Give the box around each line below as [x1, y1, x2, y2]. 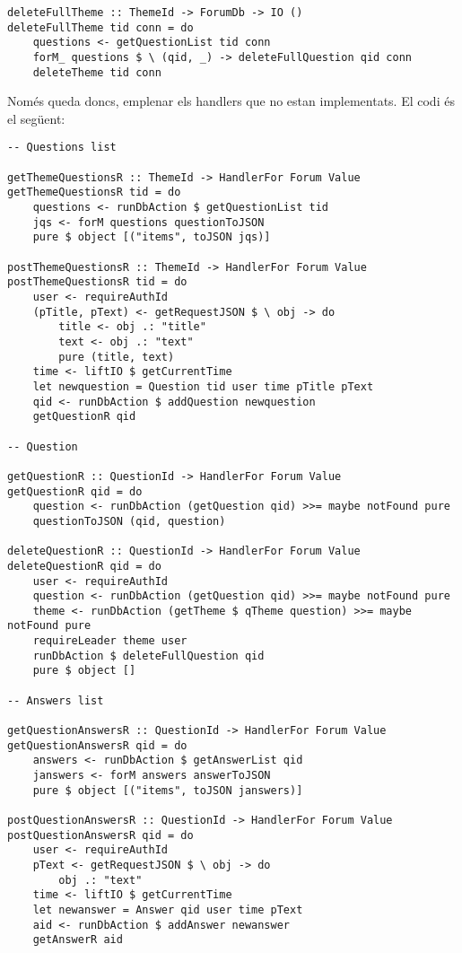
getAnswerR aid [32, 933, 123, 947]
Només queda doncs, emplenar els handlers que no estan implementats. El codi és [7, 92, 455, 110]
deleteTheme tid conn [32, 66, 161, 79]
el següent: [7, 109, 65, 127]
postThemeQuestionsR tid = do [7, 275, 187, 289]
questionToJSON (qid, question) [32, 514, 226, 528]
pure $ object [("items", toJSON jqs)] [32, 231, 271, 244]
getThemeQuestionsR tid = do [7, 186, 181, 199]
